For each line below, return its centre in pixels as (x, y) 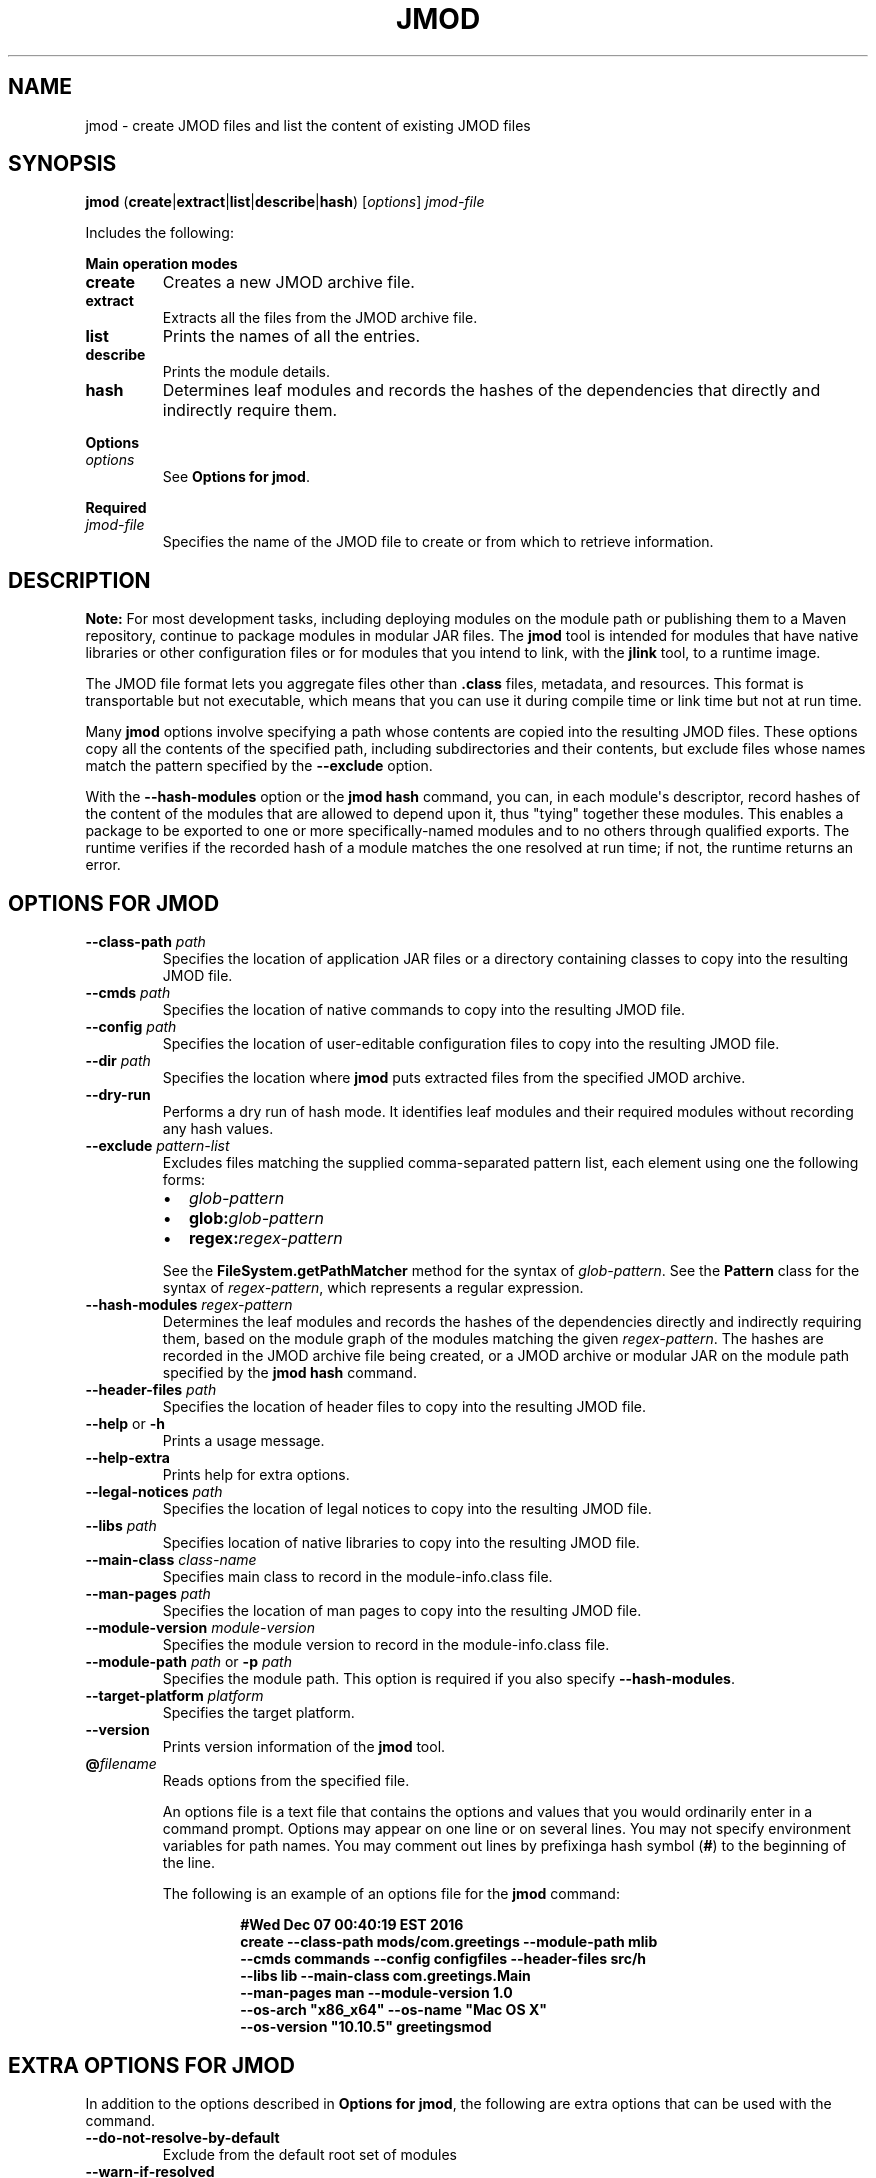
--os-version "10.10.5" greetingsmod (366, 2027)
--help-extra (127, 1458)
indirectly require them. (250, 410)
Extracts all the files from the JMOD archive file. (320, 318)
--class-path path (145, 942)
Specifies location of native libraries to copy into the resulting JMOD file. (401, 1543)
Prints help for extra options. (256, 1475)
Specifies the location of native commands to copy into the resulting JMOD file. (423, 1010)
